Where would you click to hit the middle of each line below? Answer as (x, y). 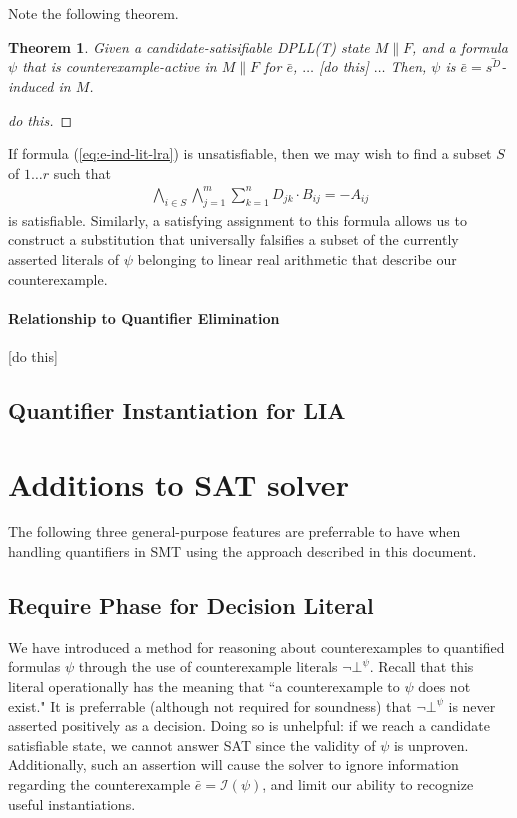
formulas (34, 666)
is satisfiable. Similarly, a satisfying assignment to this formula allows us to (237, 219)
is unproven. (431, 744)
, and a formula (460, 46)
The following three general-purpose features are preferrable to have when (234, 531)
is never (472, 705)
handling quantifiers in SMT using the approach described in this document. (242, 551)
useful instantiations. (72, 803)
